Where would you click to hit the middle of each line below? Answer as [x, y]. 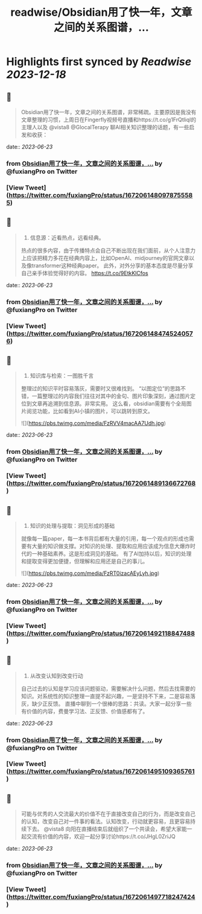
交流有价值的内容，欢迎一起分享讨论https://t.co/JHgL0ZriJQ [101, 837]
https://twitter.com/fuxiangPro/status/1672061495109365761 [102, 772]
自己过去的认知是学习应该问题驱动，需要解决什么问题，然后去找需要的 [108, 688]
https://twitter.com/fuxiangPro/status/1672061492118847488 [102, 633]
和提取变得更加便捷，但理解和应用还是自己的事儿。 [84, 561]
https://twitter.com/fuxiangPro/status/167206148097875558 [101, 195]
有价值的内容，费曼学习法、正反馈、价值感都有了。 [84, 711]
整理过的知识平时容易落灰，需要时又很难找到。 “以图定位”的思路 [101, 389]
